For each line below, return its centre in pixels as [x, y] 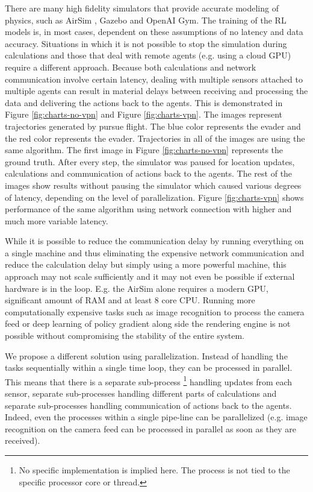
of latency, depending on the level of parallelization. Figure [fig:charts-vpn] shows [154, 197]
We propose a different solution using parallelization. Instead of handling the [146, 355]
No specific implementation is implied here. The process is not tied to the [154, 470]
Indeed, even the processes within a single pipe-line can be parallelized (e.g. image [156, 417]
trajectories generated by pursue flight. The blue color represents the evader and [153, 126]
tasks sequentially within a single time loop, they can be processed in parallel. [149, 367]
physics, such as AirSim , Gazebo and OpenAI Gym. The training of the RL [146, 20]
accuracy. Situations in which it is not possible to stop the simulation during [146, 43]
